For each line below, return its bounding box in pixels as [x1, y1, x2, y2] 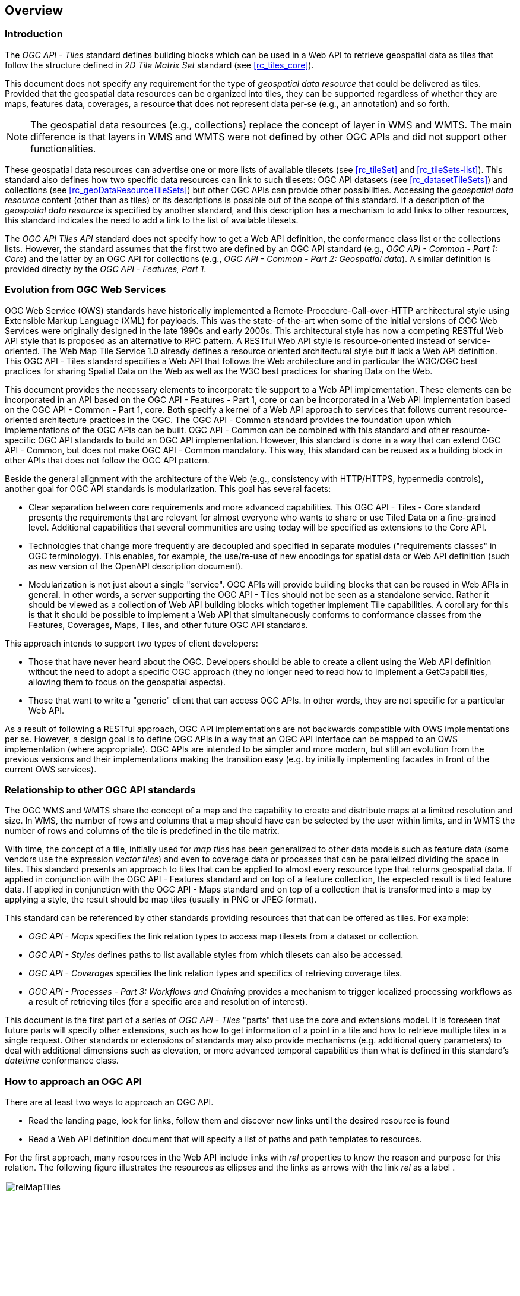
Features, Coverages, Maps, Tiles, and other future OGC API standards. [28, 619, 308, 630]
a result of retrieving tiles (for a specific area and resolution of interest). [28, 997, 307, 1007]
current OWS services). [5, 764, 97, 774]
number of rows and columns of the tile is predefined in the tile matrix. [5, 825, 280, 836]
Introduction [5, 28, 63, 40]
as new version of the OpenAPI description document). [28, 560, 243, 571]
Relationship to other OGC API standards [5, 783, 196, 796]
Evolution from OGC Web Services [5, 283, 166, 296]
